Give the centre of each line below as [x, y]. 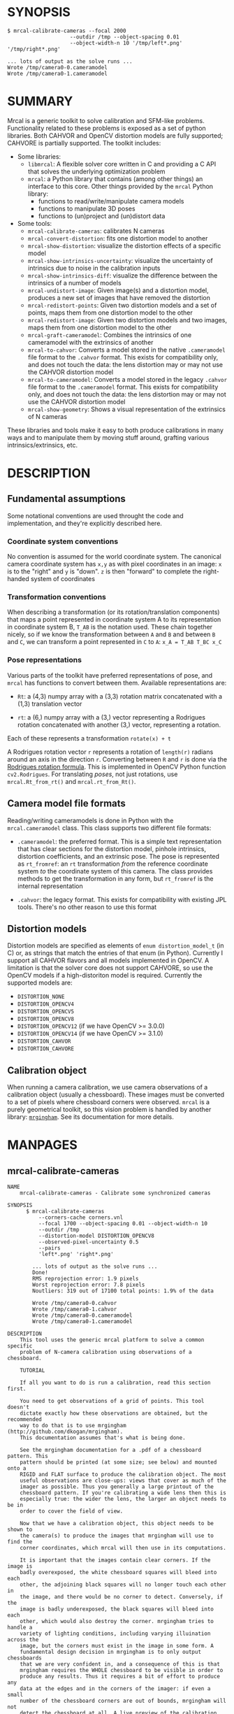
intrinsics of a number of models [74, 283]
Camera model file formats [66, 804]
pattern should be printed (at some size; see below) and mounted [118, 1462]
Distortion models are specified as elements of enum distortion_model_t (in [116, 945]
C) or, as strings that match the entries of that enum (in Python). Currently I [115, 953]
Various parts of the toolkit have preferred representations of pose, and [110, 675]
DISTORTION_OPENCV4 [46, 1004]
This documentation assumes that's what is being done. [103, 1438]
